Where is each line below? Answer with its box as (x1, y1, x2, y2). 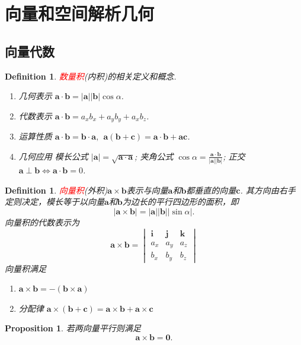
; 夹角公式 (135, 150, 174, 162)
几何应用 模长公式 (18, 150, 88, 162)
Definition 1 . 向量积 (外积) (5, 183, 108, 196)
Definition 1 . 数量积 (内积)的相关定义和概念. (5, 69, 177, 82)
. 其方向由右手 (240, 183, 296, 196)
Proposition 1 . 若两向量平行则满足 (5, 322, 141, 334)
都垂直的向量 (186, 183, 236, 196)
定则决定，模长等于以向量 (5, 195, 104, 208)
